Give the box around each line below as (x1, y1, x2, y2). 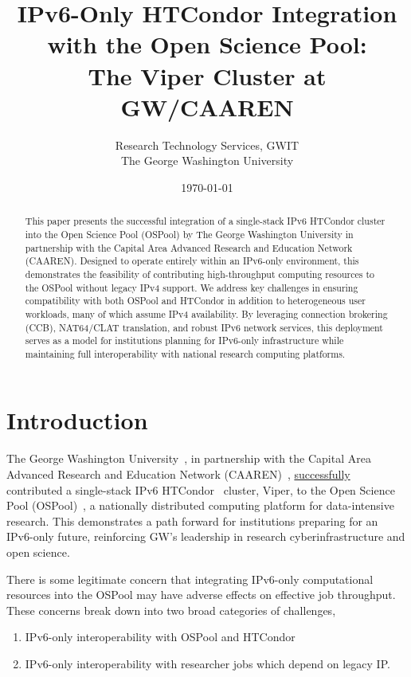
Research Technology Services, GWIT (115, 136, 299, 153)
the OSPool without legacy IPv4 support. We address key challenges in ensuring (25, 280, 358, 294)
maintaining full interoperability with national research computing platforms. (25, 346, 346, 360)
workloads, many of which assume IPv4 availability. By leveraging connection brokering (25, 307, 388, 320)
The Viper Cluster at (88, 59, 327, 92)
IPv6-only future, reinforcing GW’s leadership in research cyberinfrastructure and (6, 528, 405, 545)
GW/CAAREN (120, 90, 294, 123)
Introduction (6, 404, 148, 436)
